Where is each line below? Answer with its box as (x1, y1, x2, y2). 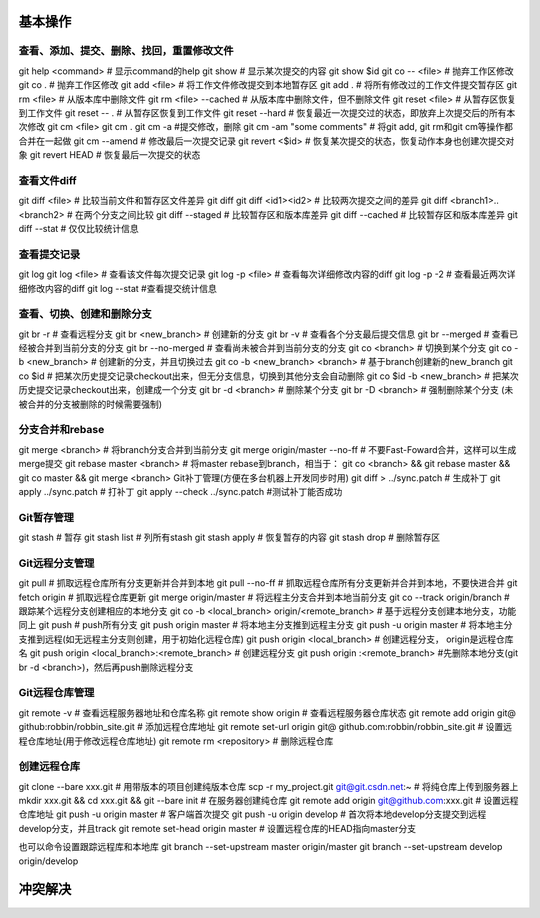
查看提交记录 (18, 247, 81, 261)
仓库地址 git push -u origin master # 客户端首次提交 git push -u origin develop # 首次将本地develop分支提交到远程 (18, 808, 487, 820)
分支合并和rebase (18, 423, 105, 437)
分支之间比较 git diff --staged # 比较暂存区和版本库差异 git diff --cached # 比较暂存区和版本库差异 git (101, 208, 519, 220)
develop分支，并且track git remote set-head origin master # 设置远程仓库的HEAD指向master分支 (18, 822, 417, 834)
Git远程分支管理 (18, 556, 95, 570)
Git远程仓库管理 (18, 686, 95, 700)
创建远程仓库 (18, 760, 81, 774)
